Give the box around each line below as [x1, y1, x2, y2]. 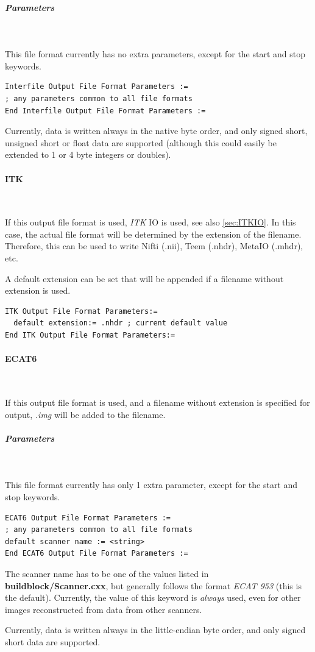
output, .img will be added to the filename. [5, 408, 166, 420]
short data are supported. [5, 635, 101, 648]
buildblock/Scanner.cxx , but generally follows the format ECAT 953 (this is [5, 579, 302, 592]
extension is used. [5, 284, 71, 297]
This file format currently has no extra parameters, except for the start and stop [5, 48, 306, 60]
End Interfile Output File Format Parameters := [5, 106, 206, 115]
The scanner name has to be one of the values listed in [5, 567, 209, 579]
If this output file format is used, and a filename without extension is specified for [5, 396, 310, 409]
